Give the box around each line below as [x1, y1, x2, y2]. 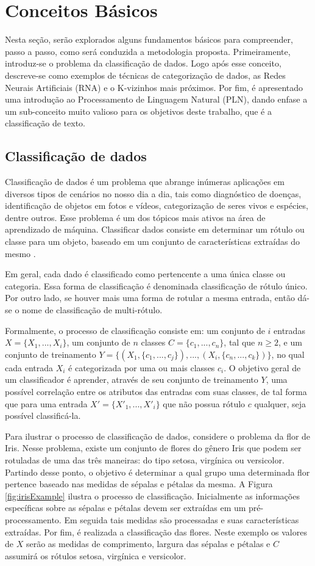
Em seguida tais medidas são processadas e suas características [64, 513, 299, 526]
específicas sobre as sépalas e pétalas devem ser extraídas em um [5, 501, 246, 514]
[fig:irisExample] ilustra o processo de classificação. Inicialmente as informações [5, 489, 300, 502]
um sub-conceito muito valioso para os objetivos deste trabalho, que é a [5, 104, 272, 117]
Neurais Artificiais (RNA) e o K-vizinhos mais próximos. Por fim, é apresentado [5, 81, 303, 93]
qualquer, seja [254, 397, 306, 410]
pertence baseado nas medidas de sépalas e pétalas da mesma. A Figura [5, 477, 273, 490]
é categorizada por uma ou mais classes [68, 361, 215, 374]
